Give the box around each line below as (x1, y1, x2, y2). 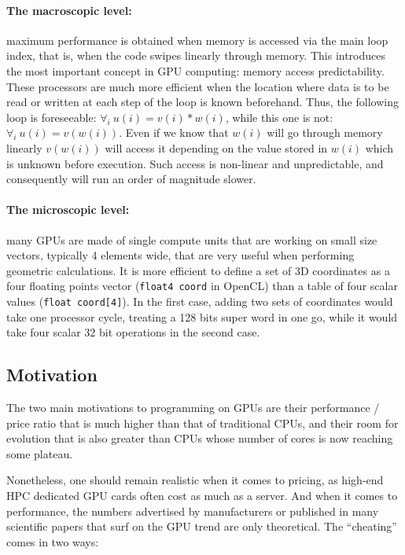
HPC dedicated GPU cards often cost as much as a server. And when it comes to (6, 487, 398, 503)
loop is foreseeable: (6, 108, 97, 125)
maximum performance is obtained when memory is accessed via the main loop (6, 31, 388, 48)
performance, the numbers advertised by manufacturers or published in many (6, 502, 379, 519)
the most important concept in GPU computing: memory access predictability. (6, 62, 385, 79)
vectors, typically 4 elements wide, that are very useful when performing (6, 247, 355, 263)
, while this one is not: (225, 108, 333, 125)
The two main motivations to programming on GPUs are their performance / (6, 399, 380, 416)
